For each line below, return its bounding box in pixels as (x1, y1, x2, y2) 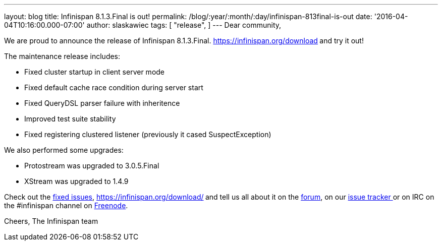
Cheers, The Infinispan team (4, 217, 98, 225)
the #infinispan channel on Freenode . (4, 201, 128, 210)
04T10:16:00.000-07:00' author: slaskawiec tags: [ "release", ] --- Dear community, (4, 21, 282, 29)
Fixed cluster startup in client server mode (24, 68, 165, 76)
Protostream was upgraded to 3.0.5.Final (24, 161, 159, 170)
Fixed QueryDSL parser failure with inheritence (24, 99, 180, 107)
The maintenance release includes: (4, 52, 121, 60)
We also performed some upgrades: (4, 146, 124, 154)
